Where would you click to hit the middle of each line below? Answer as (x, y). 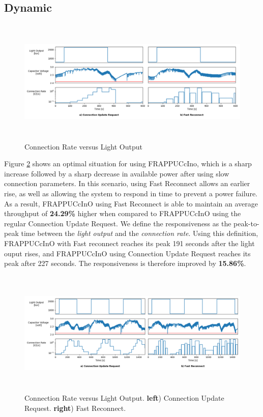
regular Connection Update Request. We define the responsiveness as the (118, 223)
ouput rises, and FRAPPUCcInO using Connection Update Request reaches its (127, 253)
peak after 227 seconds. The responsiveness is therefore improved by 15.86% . (125, 263)
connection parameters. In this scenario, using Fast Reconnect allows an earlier (127, 183)
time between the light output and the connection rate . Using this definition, (140, 233)
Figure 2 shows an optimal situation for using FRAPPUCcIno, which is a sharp (128, 163)
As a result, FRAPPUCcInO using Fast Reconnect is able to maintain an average (131, 203)
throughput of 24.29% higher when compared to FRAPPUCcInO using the (123, 213)
